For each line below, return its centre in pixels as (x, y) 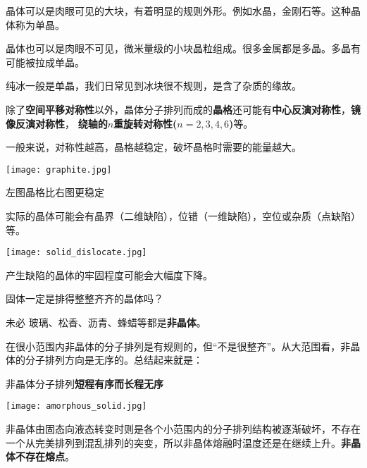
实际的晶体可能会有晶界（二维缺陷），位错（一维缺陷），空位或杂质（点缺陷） (183, 216)
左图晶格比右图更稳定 (55, 192)
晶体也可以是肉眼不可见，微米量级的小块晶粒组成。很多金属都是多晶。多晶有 (183, 48)
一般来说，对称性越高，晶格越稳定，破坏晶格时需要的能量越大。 (154, 147)
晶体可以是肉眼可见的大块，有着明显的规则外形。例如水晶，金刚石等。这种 (178, 11)
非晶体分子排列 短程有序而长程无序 (85, 383)
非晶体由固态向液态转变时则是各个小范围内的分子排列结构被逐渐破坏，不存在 (183, 429)
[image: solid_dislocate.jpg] (76, 253)
